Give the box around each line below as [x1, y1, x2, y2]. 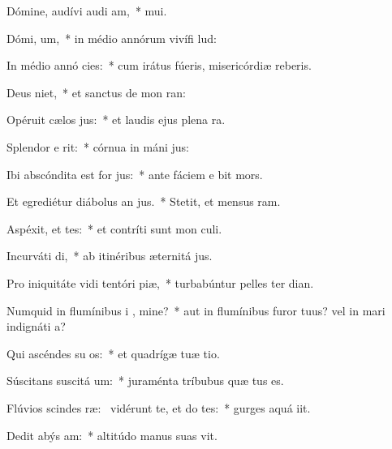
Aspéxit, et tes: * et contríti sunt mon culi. [6, 220, 222, 237]
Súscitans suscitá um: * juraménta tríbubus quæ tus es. [6, 372, 284, 389]
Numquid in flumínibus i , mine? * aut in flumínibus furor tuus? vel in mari [6, 301, 386, 319]
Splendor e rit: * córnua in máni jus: [6, 138, 190, 155]
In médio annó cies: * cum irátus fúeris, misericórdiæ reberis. [6, 57, 312, 74]
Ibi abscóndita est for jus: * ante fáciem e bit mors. [6, 165, 263, 182]
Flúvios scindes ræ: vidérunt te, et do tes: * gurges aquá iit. [6, 399, 311, 416]
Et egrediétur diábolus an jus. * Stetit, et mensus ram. [6, 193, 281, 210]
